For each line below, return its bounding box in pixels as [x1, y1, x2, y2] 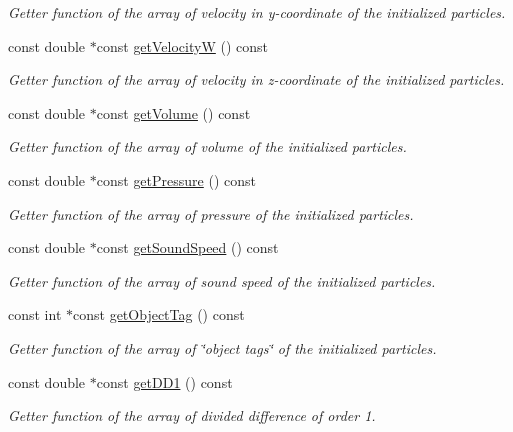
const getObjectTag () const [73, 304, 245, 325]
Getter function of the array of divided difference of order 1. [8, 405, 376, 426]
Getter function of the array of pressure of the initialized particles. [8, 203, 414, 224]
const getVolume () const [96, 102, 251, 123]
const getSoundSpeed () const [96, 237, 279, 258]
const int [8, 304, 62, 325]
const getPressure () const [96, 169, 256, 190]
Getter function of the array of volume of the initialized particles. [8, 136, 407, 157]
